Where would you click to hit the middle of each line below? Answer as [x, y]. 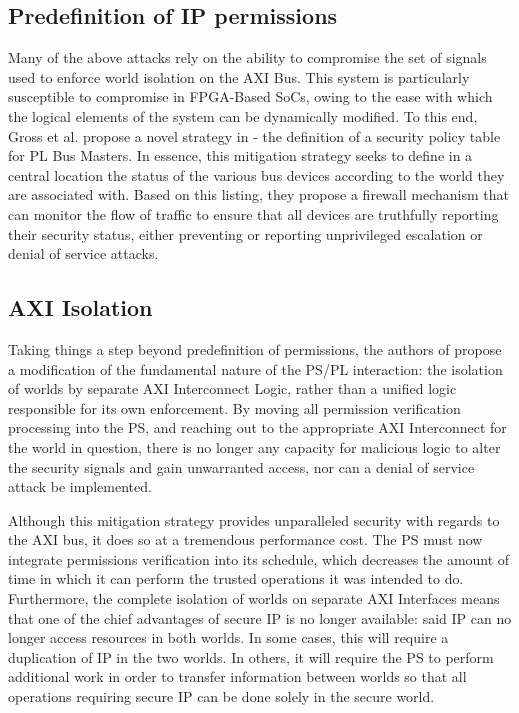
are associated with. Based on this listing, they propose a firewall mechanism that [258, 194]
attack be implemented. [80, 486]
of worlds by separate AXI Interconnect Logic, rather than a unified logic [232, 388]
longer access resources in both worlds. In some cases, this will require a [228, 637]
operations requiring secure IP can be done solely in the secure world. [221, 696]
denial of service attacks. [83, 253]
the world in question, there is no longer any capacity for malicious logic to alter [254, 446]
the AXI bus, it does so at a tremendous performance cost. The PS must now [245, 539]
